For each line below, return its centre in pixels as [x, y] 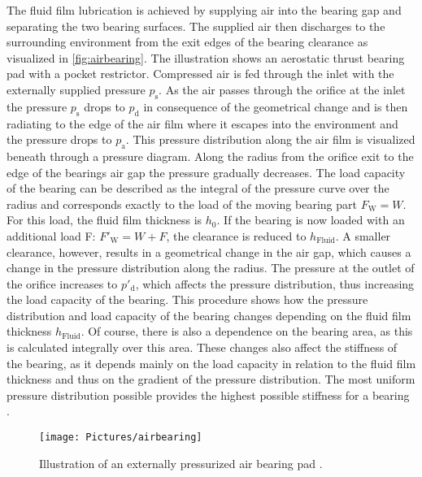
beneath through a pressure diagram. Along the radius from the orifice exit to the [210, 156]
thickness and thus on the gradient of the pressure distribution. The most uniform [211, 379]
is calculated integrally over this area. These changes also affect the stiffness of [202, 347]
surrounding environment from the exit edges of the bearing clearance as [187, 42]
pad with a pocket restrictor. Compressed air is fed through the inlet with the [200, 74]
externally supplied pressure [76, 89]
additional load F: [51, 235]
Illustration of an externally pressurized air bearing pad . [181, 463]
